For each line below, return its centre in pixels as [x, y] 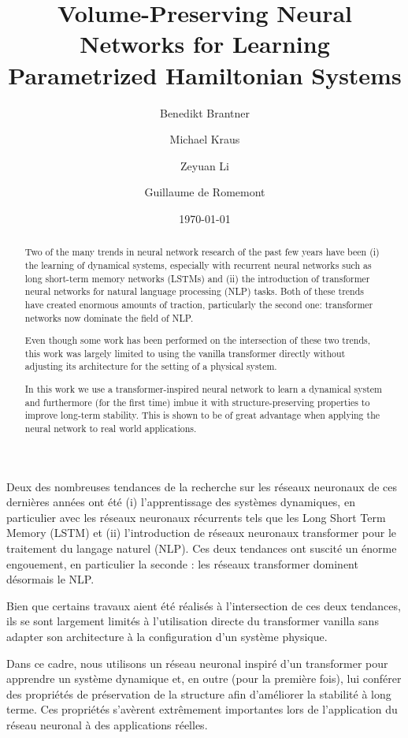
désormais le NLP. [50, 579]
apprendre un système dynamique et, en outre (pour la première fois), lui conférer [204, 678]
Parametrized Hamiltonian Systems [205, 75]
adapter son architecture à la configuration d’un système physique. [167, 636]
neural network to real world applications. [111, 428]
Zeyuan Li [205, 165]
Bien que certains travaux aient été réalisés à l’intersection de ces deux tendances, [204, 605]
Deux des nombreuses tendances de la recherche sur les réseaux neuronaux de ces [202, 486]
